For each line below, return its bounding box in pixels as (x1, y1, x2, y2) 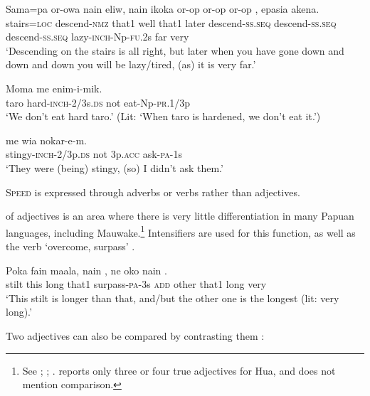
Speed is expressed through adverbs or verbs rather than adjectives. (6, 184, 300, 199)
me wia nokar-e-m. (6, 132, 87, 147)
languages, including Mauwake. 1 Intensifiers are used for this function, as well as (6, 223, 356, 240)
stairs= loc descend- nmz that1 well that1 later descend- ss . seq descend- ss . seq (6, 15, 337, 30)
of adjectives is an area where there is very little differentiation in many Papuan (6, 208, 354, 223)
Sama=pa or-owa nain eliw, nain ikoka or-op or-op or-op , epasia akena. (6, 1, 319, 16)
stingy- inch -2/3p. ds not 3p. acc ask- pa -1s (6, 146, 182, 161)
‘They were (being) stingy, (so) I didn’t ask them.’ (6, 160, 223, 175)
